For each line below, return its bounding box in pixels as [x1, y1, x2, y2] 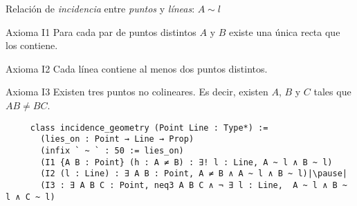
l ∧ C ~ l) [6, 191, 55, 202]
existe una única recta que [229, 24, 340, 39]
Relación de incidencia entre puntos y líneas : [6, 1, 195, 15]
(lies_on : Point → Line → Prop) [40, 134, 194, 144]
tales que [313, 84, 351, 99]
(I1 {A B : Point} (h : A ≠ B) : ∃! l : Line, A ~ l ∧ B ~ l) [40, 157, 333, 167]
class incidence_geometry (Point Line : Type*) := [30, 122, 268, 133]
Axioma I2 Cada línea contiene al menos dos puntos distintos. [6, 61, 268, 75]
